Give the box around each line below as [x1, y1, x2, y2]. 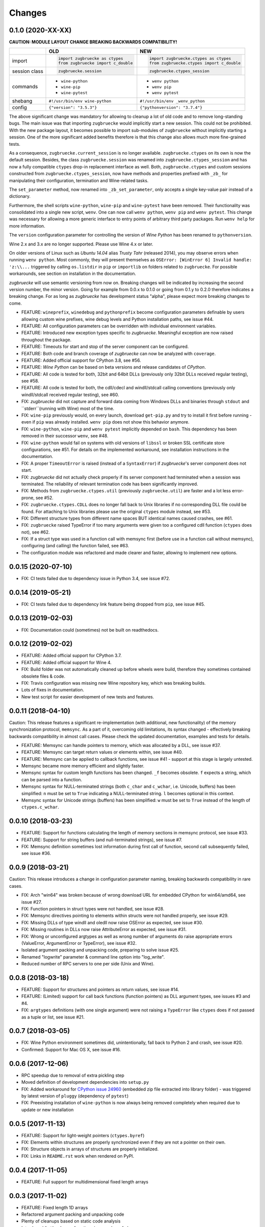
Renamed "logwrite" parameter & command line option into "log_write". [21, 954, 165, 960]
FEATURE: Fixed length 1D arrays [21, 1204, 88, 1210]
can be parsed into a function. [21, 776, 82, 782]
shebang [12, 98, 33, 105]
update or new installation [21, 1107, 74, 1113]
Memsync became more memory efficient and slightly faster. [21, 763, 145, 769]
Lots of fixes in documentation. [21, 687, 84, 693]
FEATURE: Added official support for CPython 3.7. [21, 653, 122, 659]
